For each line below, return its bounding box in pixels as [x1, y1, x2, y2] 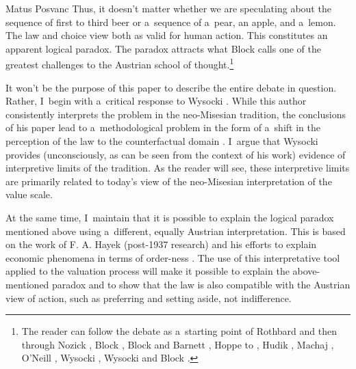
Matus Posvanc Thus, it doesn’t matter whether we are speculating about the [5, 1, 331, 15]
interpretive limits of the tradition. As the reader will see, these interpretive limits [5, 161, 350, 175]
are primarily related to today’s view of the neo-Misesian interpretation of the [5, 174, 332, 188]
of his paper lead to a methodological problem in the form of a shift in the [5, 120, 320, 135]
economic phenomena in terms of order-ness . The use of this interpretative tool [5, 250, 340, 264]
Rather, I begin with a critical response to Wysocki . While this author [5, 94, 307, 108]
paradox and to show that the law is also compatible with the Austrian [52, 277, 351, 291]
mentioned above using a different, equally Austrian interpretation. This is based [5, 223, 346, 238]
